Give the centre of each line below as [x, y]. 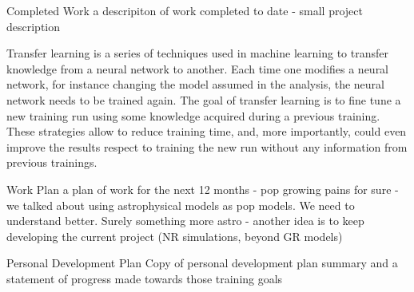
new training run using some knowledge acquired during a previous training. [193, 115]
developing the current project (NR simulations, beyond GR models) [175, 236]
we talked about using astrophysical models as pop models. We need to [181, 205]
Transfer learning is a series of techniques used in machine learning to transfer [197, 53]
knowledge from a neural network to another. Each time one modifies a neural [198, 68]
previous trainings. [52, 162]
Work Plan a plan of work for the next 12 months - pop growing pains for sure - [203, 189]
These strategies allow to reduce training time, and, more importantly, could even [207, 131]
